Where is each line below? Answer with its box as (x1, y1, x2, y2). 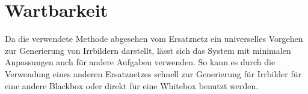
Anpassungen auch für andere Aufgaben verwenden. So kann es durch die (5, 56, 276, 68)
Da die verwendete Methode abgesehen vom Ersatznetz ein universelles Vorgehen (5, 32, 303, 45)
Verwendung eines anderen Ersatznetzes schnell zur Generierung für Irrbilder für (5, 67, 302, 80)
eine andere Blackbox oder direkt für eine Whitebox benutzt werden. (5, 79, 259, 92)
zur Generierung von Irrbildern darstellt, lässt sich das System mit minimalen (5, 44, 291, 56)
